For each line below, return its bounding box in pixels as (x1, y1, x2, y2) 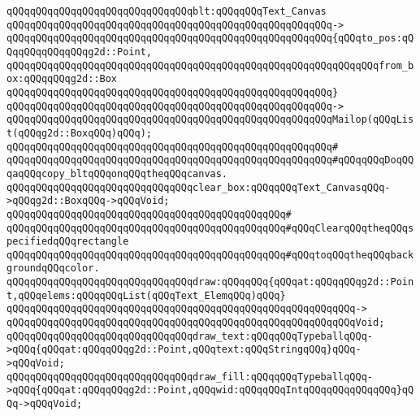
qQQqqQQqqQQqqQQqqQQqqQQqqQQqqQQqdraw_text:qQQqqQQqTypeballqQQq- (6, 330, 374, 342)
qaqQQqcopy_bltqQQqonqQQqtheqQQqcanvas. (6, 167, 228, 180)
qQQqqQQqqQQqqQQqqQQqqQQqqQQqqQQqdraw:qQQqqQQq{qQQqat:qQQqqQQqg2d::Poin (6, 276, 414, 288)
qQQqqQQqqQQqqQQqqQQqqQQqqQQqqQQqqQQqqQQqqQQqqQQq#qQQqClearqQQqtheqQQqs (6, 222, 414, 234)
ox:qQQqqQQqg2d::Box (6, 73, 118, 85)
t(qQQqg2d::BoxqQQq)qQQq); (6, 127, 152, 139)
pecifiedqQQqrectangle (6, 236, 129, 248)
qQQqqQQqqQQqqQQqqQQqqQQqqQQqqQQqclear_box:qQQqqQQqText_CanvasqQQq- (6, 181, 391, 193)
